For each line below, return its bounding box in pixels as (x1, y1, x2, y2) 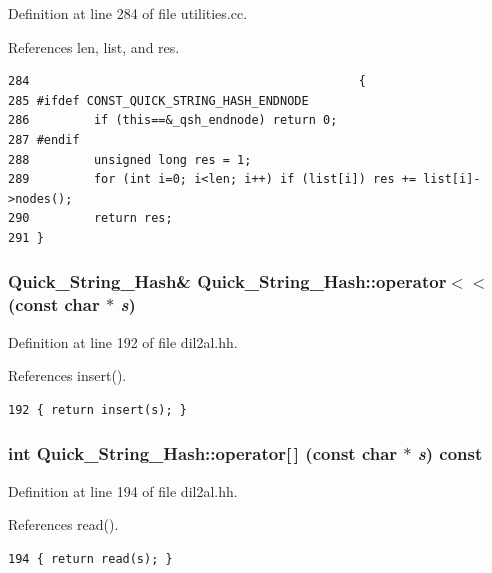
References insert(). (8, 365, 127, 386)
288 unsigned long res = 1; (8, 152, 252, 167)
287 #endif (8, 132, 80, 147)
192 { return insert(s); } (8, 402, 187, 417)
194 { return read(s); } (8, 551, 173, 566)
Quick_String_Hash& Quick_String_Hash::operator (8, 269, 447, 294)
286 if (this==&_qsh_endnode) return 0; (8, 113, 338, 128)
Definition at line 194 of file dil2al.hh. (8, 480, 238, 501)
